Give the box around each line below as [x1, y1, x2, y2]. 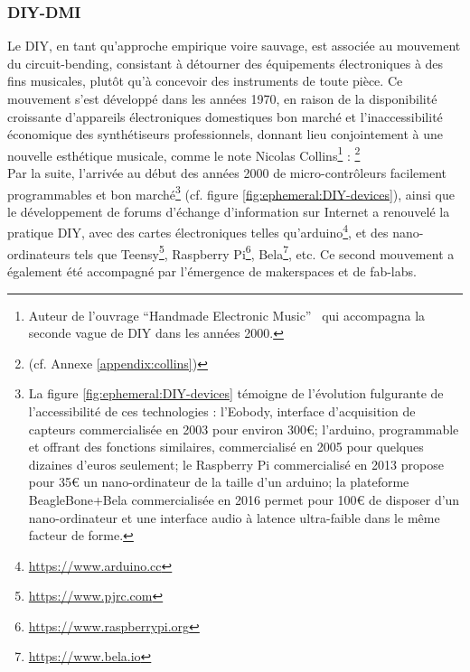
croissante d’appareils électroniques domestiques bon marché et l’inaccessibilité [7, 107, 443, 126]
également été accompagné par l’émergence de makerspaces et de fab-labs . [7, 261, 417, 280]
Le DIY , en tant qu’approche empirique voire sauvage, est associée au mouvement [7, 36, 461, 55]
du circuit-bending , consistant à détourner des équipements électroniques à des [7, 53, 444, 72]
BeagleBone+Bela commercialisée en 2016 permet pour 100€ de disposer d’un [28, 490, 460, 509]
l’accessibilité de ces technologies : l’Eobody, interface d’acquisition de [28, 401, 416, 420]
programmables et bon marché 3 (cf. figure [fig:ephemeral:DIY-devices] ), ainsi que [7, 182, 455, 203]
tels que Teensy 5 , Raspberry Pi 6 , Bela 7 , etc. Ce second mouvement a [74, 241, 455, 263]
